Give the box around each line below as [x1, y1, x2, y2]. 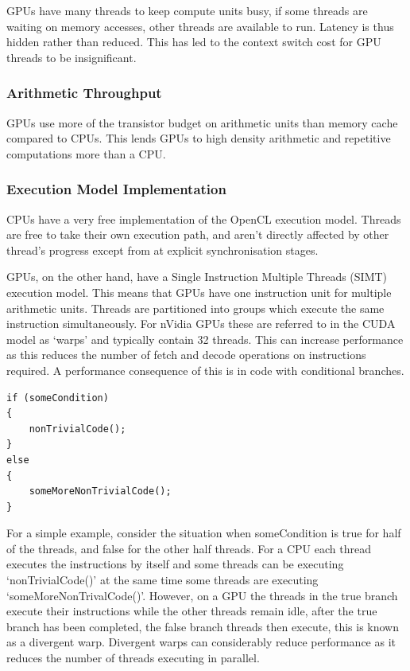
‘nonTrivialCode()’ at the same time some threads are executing [6, 572, 319, 588]
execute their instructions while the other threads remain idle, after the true [6, 603, 377, 619]
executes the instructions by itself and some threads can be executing [6, 556, 344, 572]
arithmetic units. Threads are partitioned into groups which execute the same [6, 299, 385, 316]
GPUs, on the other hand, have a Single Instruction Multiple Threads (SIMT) [6, 268, 388, 285]
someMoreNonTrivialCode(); [29, 486, 172, 497]
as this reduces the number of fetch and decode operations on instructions [6, 346, 366, 363]
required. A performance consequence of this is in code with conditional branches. [6, 361, 404, 378]
